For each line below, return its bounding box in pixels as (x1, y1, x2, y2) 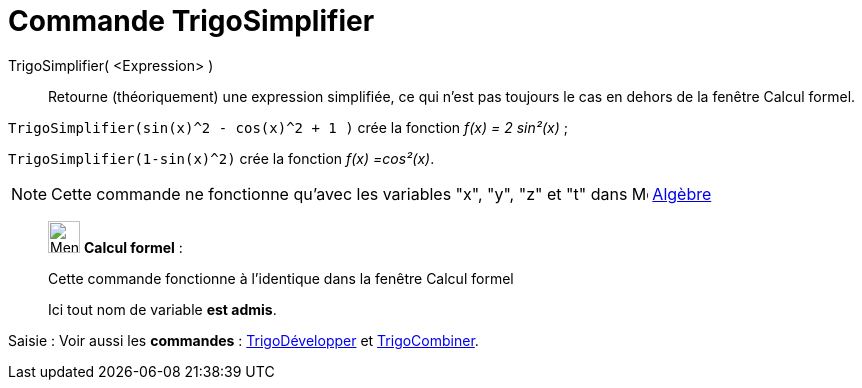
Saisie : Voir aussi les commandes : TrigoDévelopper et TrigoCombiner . (8, 331, 479, 349)
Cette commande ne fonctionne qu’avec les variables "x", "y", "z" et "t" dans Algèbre (51, 183, 712, 204)
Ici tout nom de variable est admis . (48, 300, 277, 318)
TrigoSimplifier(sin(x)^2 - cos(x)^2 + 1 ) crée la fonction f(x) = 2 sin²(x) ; (8, 118, 568, 136)
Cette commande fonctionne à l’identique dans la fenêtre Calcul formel (48, 269, 514, 287)
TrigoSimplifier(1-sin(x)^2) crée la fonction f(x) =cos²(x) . (8, 149, 435, 167)
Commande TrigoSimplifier (8, 4, 375, 38)
